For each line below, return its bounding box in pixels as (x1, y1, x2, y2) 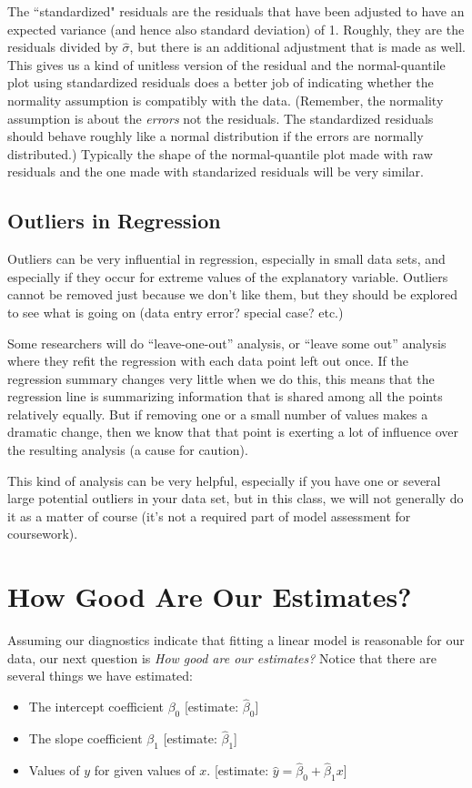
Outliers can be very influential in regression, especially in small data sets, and (7, 249, 446, 268)
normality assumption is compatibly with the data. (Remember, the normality (7, 90, 444, 109)
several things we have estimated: (7, 666, 194, 685)
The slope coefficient (28, 729, 143, 748)
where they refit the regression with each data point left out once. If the (7, 351, 408, 370)
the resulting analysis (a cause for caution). (7, 440, 248, 460)
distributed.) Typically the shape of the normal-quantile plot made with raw (7, 144, 433, 163)
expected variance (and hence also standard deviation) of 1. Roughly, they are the (7, 19, 465, 38)
